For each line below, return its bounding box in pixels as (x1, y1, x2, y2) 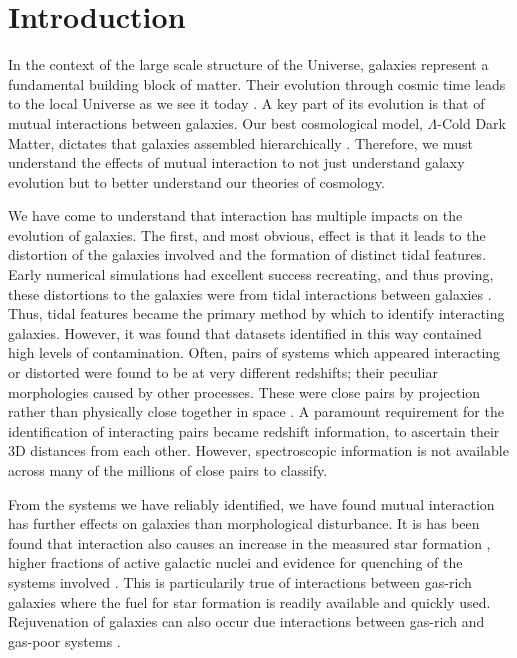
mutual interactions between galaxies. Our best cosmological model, (8, 112, 423, 133)
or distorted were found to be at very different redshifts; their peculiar (8, 362, 438, 383)
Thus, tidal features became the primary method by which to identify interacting (8, 303, 505, 324)
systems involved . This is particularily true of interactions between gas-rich (8, 571, 472, 592)
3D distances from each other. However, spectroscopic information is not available (8, 440, 509, 461)
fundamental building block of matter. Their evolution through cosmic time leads (8, 73, 506, 94)
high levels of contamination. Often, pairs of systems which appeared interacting (8, 342, 501, 363)
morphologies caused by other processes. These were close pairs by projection (8, 381, 481, 402)
